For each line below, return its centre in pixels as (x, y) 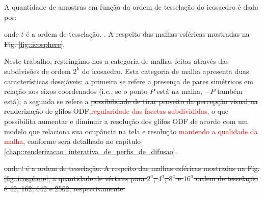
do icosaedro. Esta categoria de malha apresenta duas (165, 71)
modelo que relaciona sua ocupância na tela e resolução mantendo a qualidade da (131, 131)
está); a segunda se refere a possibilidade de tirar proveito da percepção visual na (131, 101)
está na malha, (179, 91)
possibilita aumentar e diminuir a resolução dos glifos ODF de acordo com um (126, 121)
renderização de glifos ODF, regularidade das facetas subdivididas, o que (116, 111)
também (230, 91)
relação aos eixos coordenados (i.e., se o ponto (76, 91)
